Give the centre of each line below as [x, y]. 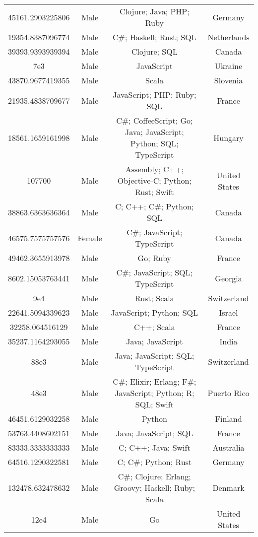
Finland [228, 419]
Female [90, 238]
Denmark [228, 488]
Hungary [228, 137]
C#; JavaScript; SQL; [155, 272]
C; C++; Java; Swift [154, 447]
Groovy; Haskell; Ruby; [154, 488]
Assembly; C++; [154, 169]
